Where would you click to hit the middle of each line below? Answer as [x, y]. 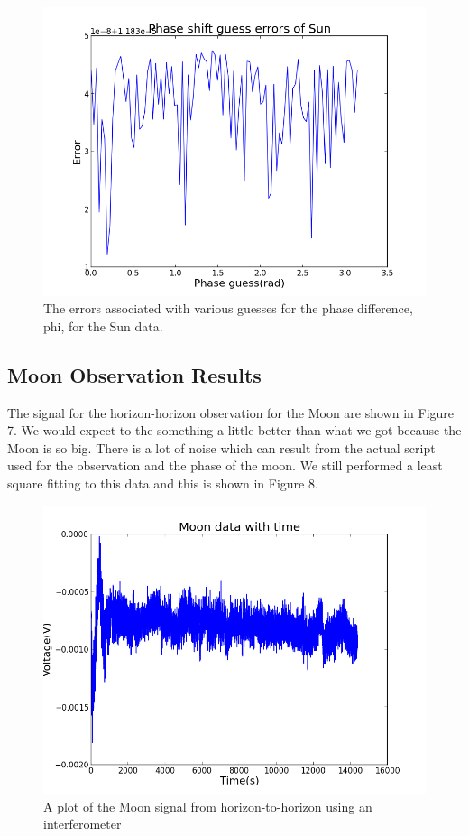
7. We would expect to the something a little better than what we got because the [234, 430]
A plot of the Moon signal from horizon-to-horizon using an [208, 806]
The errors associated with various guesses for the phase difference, [228, 308]
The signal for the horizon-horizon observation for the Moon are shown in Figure [231, 412]
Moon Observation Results [134, 374]
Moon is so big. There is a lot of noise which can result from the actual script [221, 447]
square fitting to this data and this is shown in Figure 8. [163, 483]
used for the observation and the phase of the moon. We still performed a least [225, 465]
